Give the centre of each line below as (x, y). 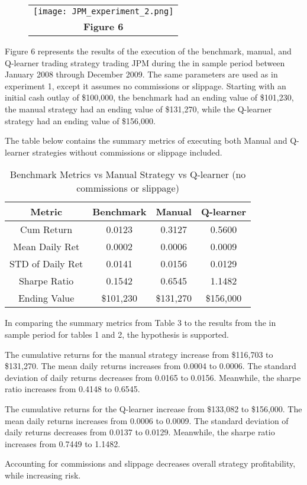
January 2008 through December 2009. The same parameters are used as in (141, 74)
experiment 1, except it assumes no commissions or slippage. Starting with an (146, 85)
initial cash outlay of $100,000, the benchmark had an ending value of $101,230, (149, 97)
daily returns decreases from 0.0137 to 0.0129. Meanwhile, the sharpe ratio (140, 432)
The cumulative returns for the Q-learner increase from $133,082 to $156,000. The (153, 408)
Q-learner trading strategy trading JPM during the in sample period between (145, 62)
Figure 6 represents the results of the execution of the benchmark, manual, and (148, 51)
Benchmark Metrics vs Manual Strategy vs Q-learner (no (128, 174)
